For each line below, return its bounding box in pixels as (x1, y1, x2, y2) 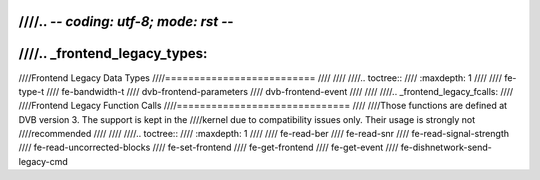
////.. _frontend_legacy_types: (18, 45, 208, 62)
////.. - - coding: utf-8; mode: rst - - (18, 13, 234, 30)
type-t (18, 85, 45, 97)
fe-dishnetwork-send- (400, 141, 492, 154)
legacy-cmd (18, 155, 69, 167)
